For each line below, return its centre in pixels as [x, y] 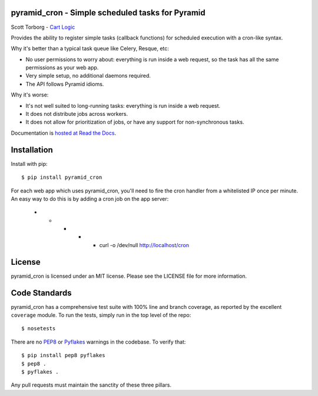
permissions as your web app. [62, 68]
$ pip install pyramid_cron [62, 177]
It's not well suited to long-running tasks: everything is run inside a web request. [123, 105]
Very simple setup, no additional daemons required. [88, 76]
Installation [32, 150]
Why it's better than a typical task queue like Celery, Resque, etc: [90, 49]
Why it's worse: [30, 95]
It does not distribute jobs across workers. [77, 114]
